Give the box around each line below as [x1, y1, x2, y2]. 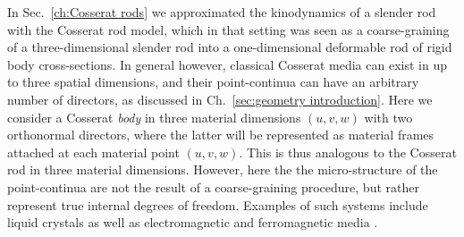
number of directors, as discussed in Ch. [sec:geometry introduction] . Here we [7, 89, 433, 108]
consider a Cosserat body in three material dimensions [7, 107, 301, 126]
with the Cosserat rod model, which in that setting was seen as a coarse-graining [7, 20, 450, 38]
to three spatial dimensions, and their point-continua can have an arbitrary [7, 72, 419, 91]
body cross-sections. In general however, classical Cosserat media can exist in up [7, 55, 447, 73]
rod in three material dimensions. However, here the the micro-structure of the [7, 160, 438, 179]
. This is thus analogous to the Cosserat [239, 142, 457, 161]
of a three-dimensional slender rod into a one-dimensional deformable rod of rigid [7, 38, 452, 56]
